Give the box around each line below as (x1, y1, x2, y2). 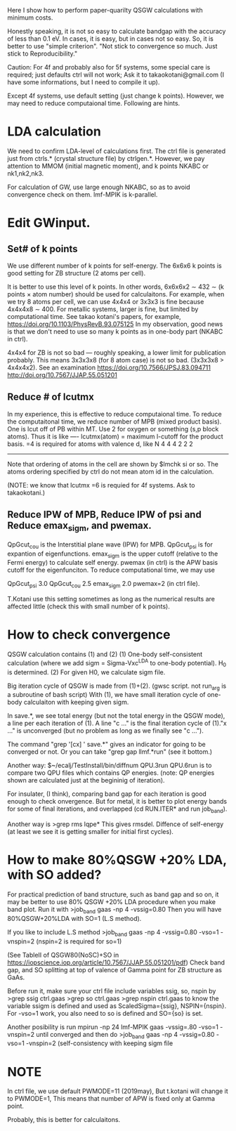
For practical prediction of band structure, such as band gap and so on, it (7, 890, 219, 898)
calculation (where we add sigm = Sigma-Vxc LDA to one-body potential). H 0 (7, 658, 227, 669)
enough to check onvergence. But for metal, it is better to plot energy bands (7, 797, 228, 806)
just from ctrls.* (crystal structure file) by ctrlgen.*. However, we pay (7, 154, 205, 162)
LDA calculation (7, 124, 102, 140)
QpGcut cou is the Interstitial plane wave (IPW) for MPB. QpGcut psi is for (7, 540, 213, 550)
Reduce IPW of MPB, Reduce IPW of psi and (7, 509, 202, 521)
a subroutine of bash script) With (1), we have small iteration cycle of (7, 691, 206, 699)
